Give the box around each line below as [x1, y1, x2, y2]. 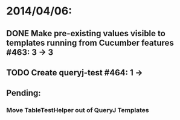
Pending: [6, 88, 41, 98]
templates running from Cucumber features [6, 37, 174, 48]
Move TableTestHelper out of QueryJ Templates [6, 106, 149, 115]
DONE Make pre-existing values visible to [6, 28, 166, 39]
